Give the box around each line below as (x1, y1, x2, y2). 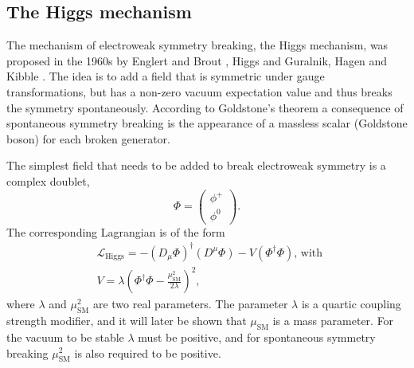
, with (294, 247, 323, 259)
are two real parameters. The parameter (92, 296, 288, 312)
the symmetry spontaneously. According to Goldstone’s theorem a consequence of (6, 99, 404, 115)
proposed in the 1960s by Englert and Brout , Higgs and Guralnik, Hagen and (6, 52, 388, 69)
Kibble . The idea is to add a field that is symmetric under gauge (6, 68, 325, 84)
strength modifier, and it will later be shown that (6, 312, 247, 329)
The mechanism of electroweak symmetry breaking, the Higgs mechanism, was (6, 37, 389, 53)
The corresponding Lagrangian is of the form (6, 223, 225, 240)
